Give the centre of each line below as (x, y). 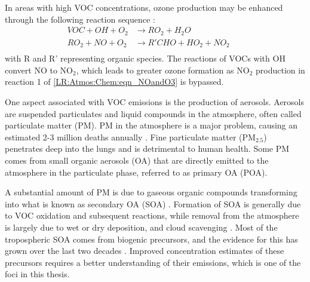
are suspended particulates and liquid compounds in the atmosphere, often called (153, 113)
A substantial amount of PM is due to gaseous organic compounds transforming (151, 192)
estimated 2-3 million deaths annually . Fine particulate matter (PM (130, 137)
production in (280, 70)
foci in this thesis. (37, 274)
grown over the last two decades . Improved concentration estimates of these (145, 251)
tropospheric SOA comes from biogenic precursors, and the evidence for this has (151, 239)
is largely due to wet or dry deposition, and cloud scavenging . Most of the (141, 227)
